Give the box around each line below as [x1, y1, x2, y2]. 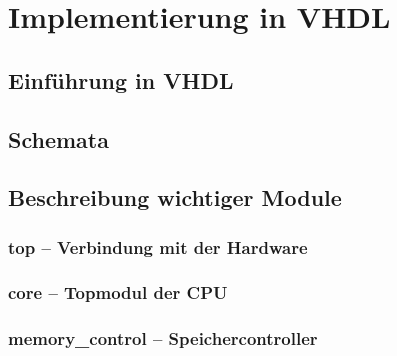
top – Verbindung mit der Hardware [8, 234, 308, 259]
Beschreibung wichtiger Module [8, 182, 342, 213]
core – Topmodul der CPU [8, 280, 228, 305]
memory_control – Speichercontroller [8, 326, 318, 351]
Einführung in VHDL [8, 64, 234, 95]
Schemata [8, 123, 109, 154]
